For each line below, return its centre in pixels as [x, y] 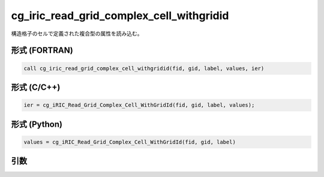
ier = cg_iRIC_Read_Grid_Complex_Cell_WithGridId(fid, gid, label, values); [139, 105]
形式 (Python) [37, 124]
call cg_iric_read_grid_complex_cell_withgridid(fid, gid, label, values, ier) [144, 68]
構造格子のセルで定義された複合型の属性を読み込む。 [77, 33]
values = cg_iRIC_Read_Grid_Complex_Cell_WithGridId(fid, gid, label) [130, 142]
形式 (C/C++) [36, 87]
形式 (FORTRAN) [42, 51]
